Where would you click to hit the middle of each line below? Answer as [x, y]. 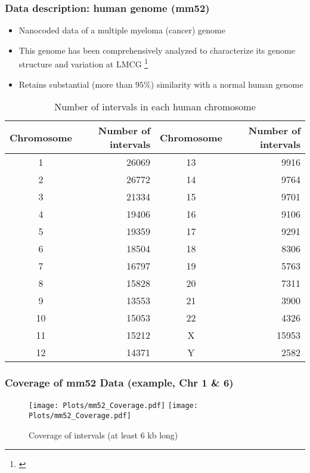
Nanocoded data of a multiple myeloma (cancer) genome [122, 30]
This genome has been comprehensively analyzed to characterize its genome [157, 50]
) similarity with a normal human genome [227, 84]
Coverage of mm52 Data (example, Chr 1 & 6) [119, 383]
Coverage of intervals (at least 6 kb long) [103, 435]
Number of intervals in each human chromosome [155, 107]
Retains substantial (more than [76, 84]
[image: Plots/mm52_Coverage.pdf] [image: [113, 406]
